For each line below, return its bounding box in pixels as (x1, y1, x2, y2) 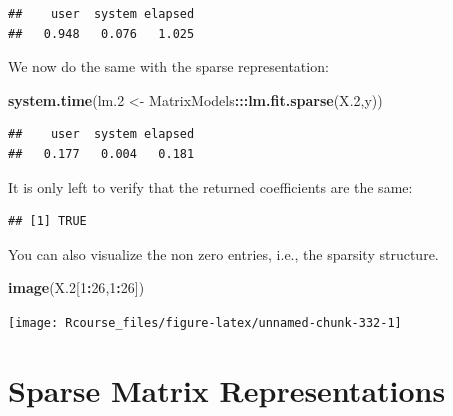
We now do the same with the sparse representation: (8, 56, 329, 77)
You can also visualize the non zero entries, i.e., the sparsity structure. (8, 243, 439, 264)
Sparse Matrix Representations (8, 369, 446, 410)
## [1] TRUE (8, 214, 87, 229)
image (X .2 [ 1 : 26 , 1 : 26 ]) (8, 277, 145, 298)
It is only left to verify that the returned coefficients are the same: (8, 176, 413, 197)
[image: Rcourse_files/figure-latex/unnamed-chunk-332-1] (8, 315, 402, 330)
